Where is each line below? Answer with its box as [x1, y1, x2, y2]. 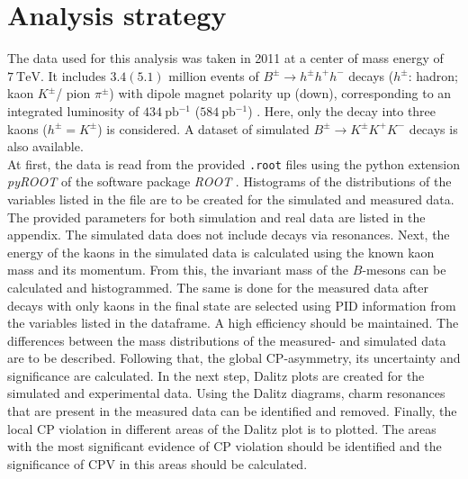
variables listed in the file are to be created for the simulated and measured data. [7, 189, 454, 208]
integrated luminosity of [7, 101, 139, 120]
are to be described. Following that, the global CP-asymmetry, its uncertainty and [7, 348, 461, 367]
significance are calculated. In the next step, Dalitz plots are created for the [7, 366, 425, 384]
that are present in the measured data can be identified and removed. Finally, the [7, 402, 457, 420]
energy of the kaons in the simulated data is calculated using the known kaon [7, 242, 435, 261]
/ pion [56, 84, 91, 103]
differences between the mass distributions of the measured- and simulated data [7, 330, 446, 349]
